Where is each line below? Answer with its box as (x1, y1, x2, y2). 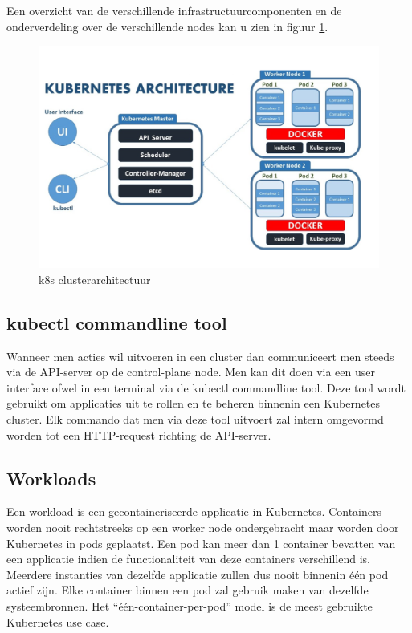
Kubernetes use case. (6, 613, 109, 630)
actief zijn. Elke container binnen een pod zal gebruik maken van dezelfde (6, 582, 369, 599)
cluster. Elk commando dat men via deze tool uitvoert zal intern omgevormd (6, 410, 384, 427)
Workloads (6, 465, 96, 490)
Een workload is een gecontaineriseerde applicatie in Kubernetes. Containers (6, 503, 381, 520)
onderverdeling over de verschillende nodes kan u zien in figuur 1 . (6, 18, 328, 34)
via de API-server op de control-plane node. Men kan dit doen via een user (6, 363, 376, 380)
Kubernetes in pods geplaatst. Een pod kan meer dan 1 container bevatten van (6, 534, 396, 551)
